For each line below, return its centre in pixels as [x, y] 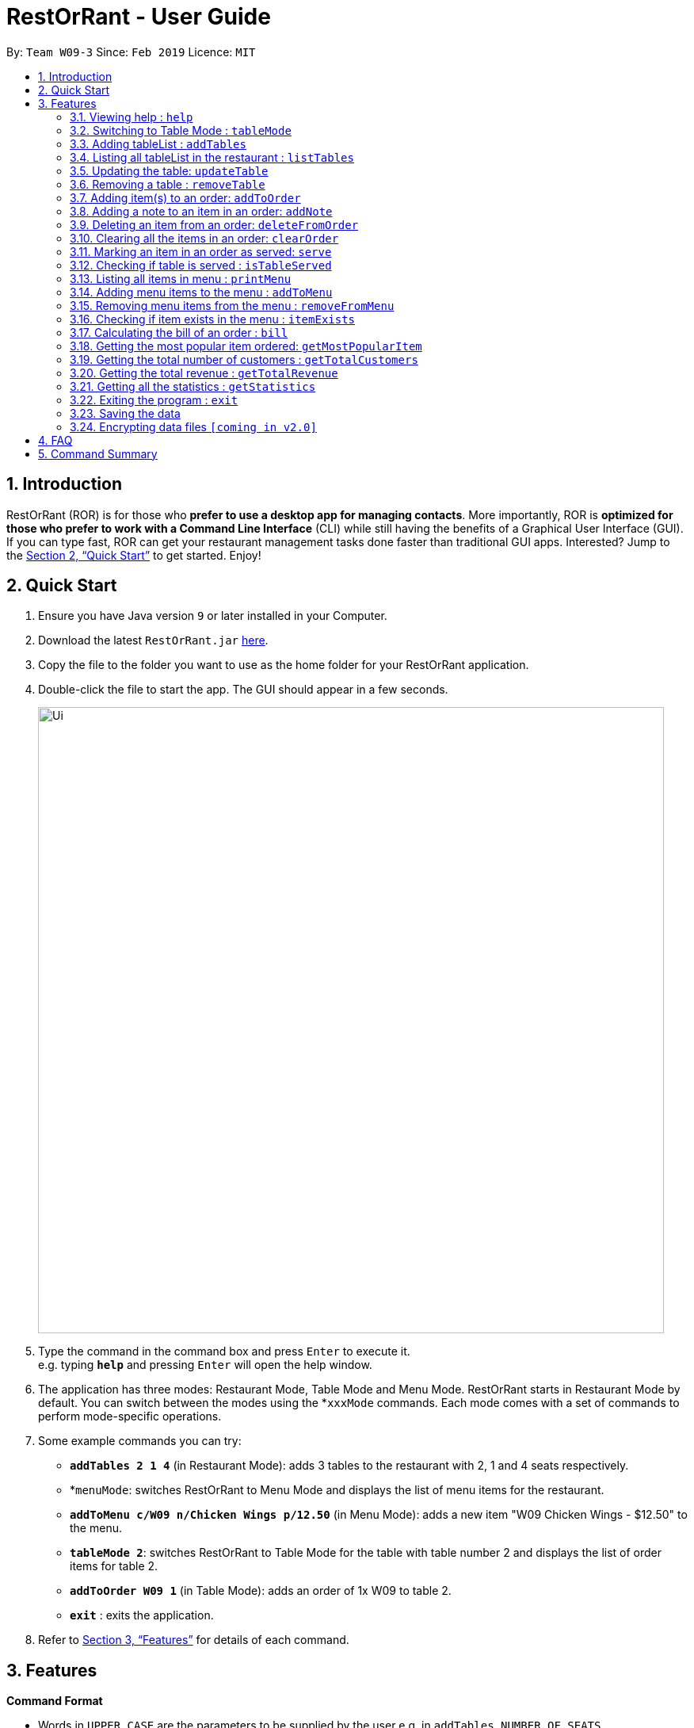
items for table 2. [114, 1566]
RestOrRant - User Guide [139, 17]
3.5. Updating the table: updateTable [169, 170]
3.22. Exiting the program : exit [154, 400]
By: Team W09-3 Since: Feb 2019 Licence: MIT [131, 52]
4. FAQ [55, 440]
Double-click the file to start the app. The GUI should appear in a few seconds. [243, 690]
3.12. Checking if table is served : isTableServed [201, 265]
